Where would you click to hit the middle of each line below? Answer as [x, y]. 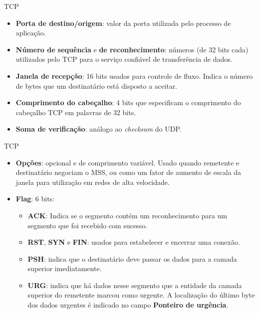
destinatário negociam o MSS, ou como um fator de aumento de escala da [129, 172]
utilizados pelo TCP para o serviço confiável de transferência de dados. [124, 59]
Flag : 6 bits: [35, 199]
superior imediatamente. [65, 268]
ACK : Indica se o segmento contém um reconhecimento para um [127, 215]
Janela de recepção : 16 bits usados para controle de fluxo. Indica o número [134, 76]
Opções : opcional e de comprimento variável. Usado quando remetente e [128, 162]
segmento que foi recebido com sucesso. [88, 225]
